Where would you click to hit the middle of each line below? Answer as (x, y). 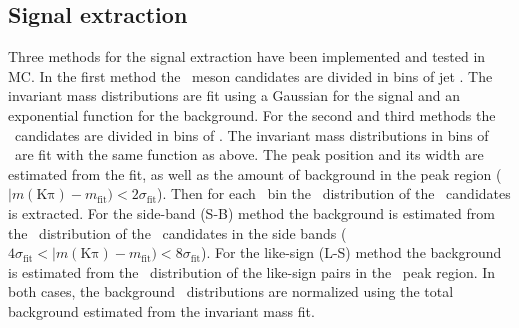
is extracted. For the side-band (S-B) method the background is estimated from (251, 212)
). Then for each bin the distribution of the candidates (333, 193)
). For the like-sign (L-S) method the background (351, 252)
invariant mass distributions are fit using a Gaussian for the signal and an (234, 95)
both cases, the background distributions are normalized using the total (231, 291)
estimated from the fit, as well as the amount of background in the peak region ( (255, 173)
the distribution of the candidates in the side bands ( (177, 232)
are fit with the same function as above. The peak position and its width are (249, 154)
